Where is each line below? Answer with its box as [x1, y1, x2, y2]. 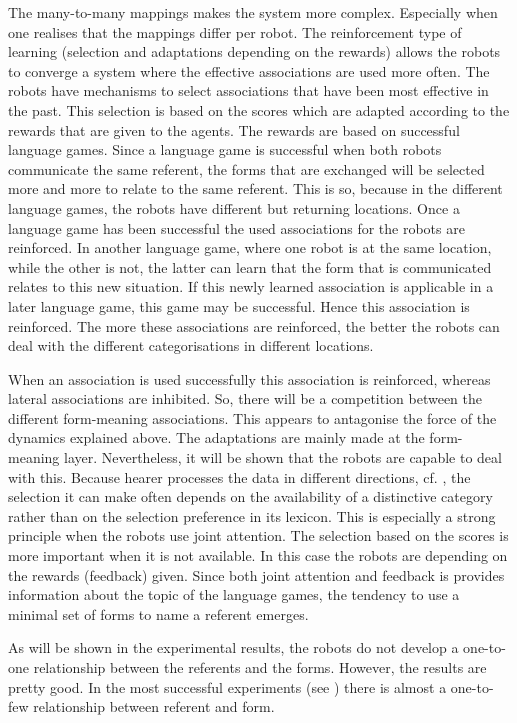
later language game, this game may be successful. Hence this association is [8, 295, 470, 316]
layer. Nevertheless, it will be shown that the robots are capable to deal [63, 447, 502, 468]
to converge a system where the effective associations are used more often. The [8, 60, 490, 81]
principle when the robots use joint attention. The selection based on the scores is [8, 525, 509, 546]
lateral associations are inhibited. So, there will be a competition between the [8, 388, 483, 409]
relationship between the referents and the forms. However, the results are [33, 657, 487, 677]
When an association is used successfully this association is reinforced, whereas [8, 368, 491, 389]
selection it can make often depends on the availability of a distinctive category [8, 486, 493, 507]
